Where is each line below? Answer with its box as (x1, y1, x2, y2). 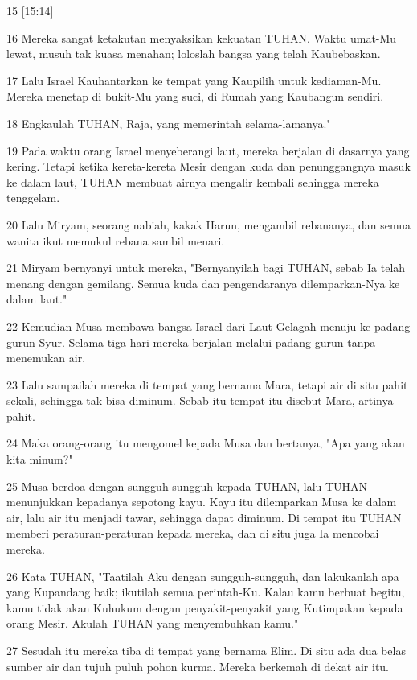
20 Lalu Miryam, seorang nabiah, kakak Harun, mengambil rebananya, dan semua (6, 216, 411, 233)
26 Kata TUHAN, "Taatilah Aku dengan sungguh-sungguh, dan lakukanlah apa (6, 567, 399, 584)
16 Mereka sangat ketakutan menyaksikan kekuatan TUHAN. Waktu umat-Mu (6, 29, 397, 46)
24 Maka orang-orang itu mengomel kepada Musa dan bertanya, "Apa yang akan (6, 435, 405, 451)
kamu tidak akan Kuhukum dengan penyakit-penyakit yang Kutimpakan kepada (6, 599, 403, 616)
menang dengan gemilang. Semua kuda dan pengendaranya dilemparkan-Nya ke (6, 274, 400, 291)
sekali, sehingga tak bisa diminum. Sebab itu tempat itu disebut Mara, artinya (6, 392, 394, 409)
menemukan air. (6, 349, 86, 366)
